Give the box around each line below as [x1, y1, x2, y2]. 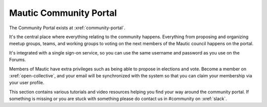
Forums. [9, 57, 26, 63]
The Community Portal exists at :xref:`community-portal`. [9, 25, 126, 31]
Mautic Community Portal [9, 7, 117, 18]
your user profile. [9, 80, 44, 86]
